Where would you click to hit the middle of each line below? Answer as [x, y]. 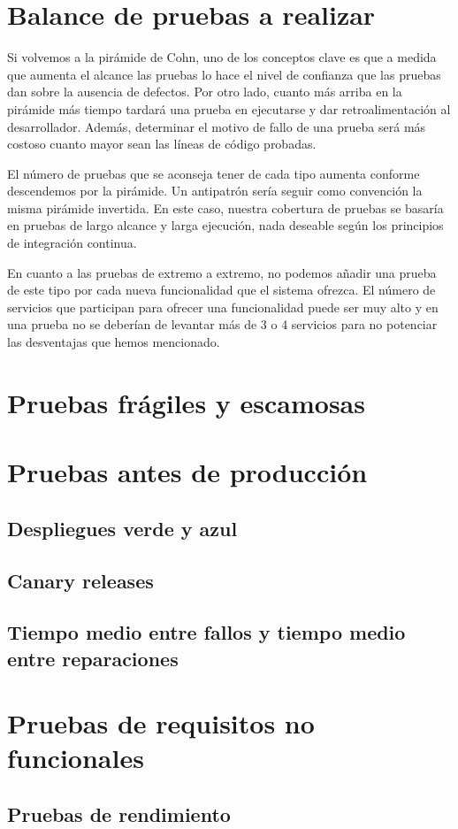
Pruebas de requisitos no [161, 723]
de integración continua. [72, 243]
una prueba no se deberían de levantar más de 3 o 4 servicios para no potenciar [222, 324]
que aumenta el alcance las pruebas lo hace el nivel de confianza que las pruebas [224, 74]
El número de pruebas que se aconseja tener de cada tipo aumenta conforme [214, 173]
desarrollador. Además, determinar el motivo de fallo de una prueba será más [217, 126]
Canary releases [80, 580]
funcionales [76, 758]
